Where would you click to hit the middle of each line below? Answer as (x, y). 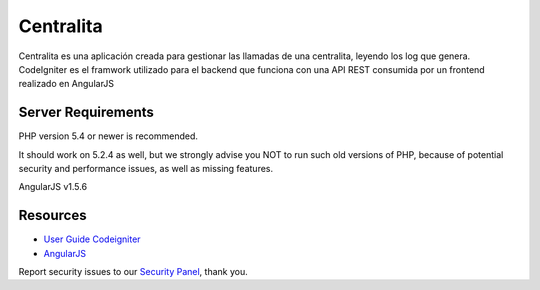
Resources (52, 215)
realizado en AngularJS (66, 84)
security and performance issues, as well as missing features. (146, 169)
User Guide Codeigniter (92, 239)
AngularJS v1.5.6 (53, 187)
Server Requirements (86, 112)
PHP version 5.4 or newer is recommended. (108, 136)
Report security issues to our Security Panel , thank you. (133, 272)
